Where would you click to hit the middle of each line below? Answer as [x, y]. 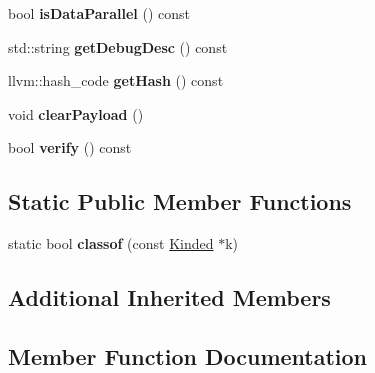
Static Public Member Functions [180, 201]
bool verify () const [70, 147]
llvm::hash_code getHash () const [116, 80]
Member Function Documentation [188, 355]
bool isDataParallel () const [99, 13]
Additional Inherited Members [169, 297]
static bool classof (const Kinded [111, 243]
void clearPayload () [76, 113]
